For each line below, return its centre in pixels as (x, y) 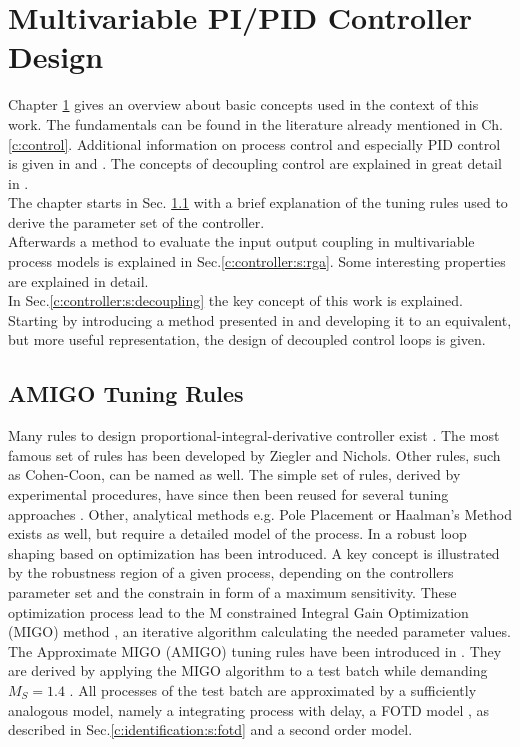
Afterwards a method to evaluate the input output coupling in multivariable (241, 241)
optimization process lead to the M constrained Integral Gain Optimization (238, 611)
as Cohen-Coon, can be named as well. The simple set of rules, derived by (234, 474)
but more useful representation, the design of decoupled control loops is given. (247, 339)
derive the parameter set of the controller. (136, 221)
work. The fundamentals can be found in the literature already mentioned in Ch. (255, 123)
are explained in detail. (78, 280)
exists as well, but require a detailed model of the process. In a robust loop (237, 533)
